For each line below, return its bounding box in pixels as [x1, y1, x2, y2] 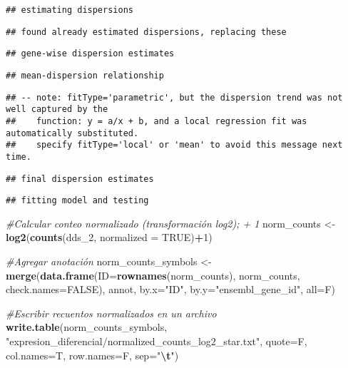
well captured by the [6, 104, 108, 115]
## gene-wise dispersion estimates [6, 48, 175, 59]
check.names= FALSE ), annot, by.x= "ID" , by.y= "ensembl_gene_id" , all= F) [6, 282, 336, 297]
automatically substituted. [6, 128, 139, 138]
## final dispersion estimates [6, 173, 154, 184]
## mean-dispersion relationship [6, 70, 164, 81]
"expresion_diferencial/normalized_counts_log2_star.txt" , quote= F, [6, 334, 307, 349]
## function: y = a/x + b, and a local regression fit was [6, 116, 307, 126]
